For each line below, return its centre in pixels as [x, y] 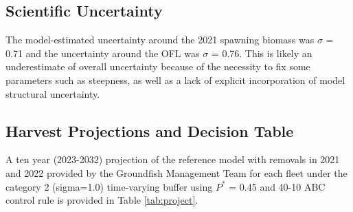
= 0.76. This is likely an [262, 53]
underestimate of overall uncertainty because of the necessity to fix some [158, 66]
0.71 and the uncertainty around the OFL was [103, 53]
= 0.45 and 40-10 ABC [277, 186]
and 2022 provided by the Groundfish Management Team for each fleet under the [176, 172]
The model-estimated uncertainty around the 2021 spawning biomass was [160, 40]
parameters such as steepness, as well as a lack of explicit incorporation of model [175, 79]
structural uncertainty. [53, 93]
